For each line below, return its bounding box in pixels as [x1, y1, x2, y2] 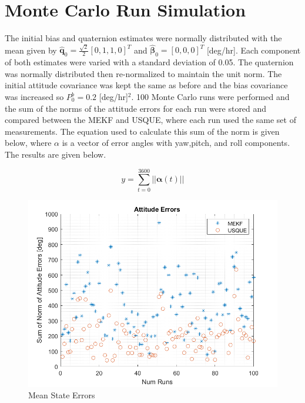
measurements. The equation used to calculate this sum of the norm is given [5, 125, 280, 137]
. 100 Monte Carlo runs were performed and [131, 91, 290, 102]
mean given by [5, 44, 57, 56]
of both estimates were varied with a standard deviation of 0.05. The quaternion [5, 56, 294, 68]
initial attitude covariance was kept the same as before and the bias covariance [5, 79, 288, 91]
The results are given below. [5, 148, 106, 160]
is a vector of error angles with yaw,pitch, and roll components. [62, 136, 290, 149]
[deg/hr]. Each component [206, 44, 301, 56]
